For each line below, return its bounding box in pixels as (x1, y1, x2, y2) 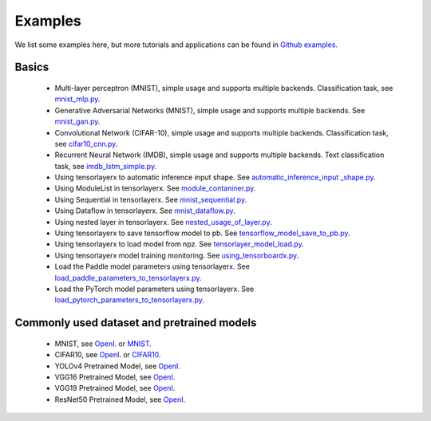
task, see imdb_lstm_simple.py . (54, 161, 157, 171)
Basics (14, 61, 49, 74)
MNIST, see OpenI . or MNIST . (54, 339, 152, 348)
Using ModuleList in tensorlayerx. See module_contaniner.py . (54, 183, 256, 193)
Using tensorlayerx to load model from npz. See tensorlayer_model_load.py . (54, 239, 304, 249)
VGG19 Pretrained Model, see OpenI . (54, 384, 176, 393)
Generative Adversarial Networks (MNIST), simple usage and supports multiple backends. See (54, 105, 366, 115)
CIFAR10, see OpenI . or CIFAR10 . (54, 350, 161, 360)
